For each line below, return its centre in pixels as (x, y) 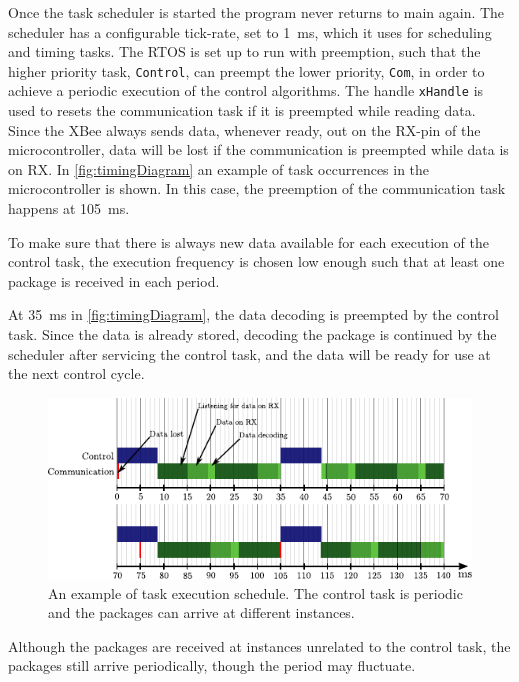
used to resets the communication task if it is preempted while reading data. (242, 110)
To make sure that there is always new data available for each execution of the (248, 241)
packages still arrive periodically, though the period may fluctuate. (212, 665)
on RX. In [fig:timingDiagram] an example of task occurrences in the (219, 168)
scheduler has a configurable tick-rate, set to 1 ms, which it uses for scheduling (250, 31)
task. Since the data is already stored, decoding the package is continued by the (252, 334)
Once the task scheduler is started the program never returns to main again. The (256, 12)
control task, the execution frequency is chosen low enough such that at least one (256, 261)
